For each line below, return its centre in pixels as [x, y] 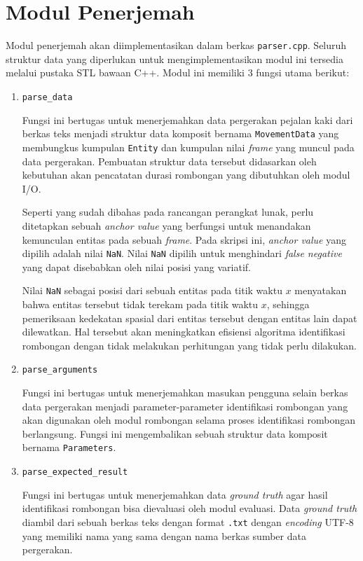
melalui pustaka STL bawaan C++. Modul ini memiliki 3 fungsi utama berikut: [178, 72]
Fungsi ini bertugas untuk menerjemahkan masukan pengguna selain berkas [185, 393]
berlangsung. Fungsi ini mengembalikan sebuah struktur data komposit [175, 433]
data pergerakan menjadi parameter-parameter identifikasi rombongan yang [185, 406]
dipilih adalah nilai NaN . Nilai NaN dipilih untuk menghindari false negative [182, 253]
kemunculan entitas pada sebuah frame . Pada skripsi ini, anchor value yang [184, 239]
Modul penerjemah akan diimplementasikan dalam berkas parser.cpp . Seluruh [176, 45]
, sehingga [288, 304]
